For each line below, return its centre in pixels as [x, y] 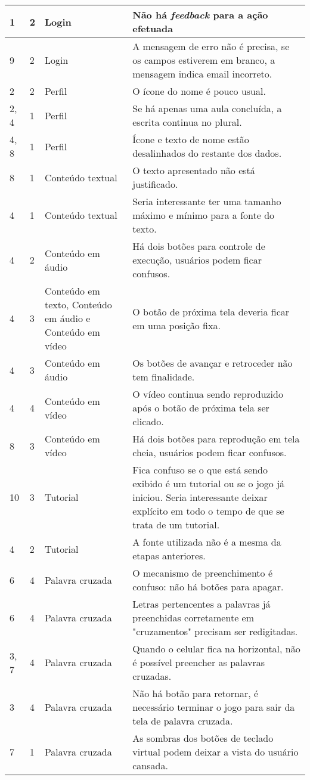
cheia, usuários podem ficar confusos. [210, 452]
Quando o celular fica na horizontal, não [216, 649]
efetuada [153, 28]
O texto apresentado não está [194, 170]
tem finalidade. [164, 377]
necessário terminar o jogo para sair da [214, 707]
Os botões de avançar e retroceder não [213, 363]
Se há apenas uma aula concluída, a [207, 108]
